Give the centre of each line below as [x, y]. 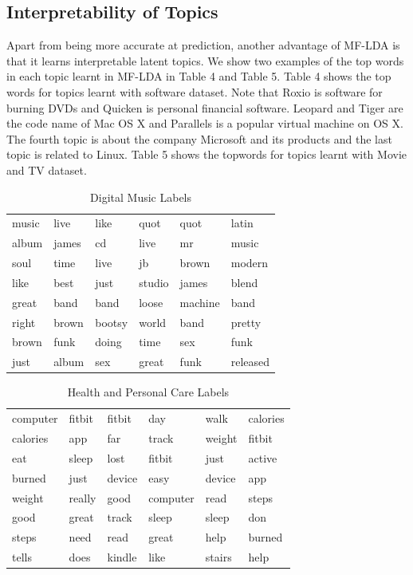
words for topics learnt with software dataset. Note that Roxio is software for [195, 91]
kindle [122, 557]
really [83, 497]
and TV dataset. [47, 169]
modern [250, 263]
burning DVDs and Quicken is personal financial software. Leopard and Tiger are [205, 107]
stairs [218, 557]
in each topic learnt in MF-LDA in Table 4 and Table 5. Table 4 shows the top [199, 76]
